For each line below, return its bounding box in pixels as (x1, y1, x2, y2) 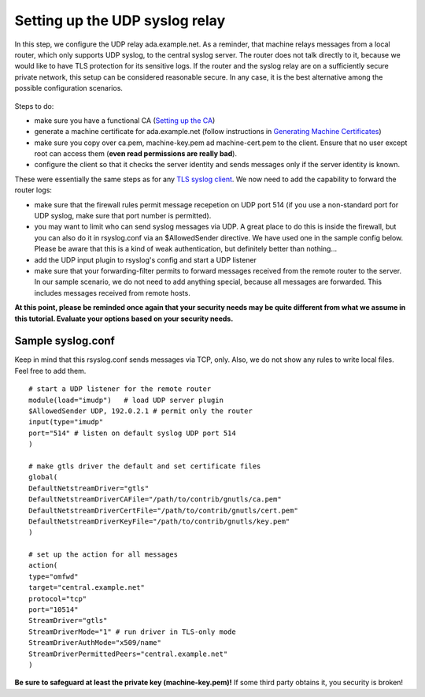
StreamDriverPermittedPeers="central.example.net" (28, 649, 228, 658)
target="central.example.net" (28, 583, 146, 592)
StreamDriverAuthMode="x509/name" (28, 639, 161, 647)
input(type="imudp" (28, 418, 104, 427)
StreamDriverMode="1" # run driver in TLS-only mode (28, 627, 236, 636)
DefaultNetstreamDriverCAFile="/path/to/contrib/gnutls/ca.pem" (28, 495, 283, 504)
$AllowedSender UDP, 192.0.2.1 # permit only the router (28, 407, 253, 416)
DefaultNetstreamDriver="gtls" (28, 483, 150, 493)
